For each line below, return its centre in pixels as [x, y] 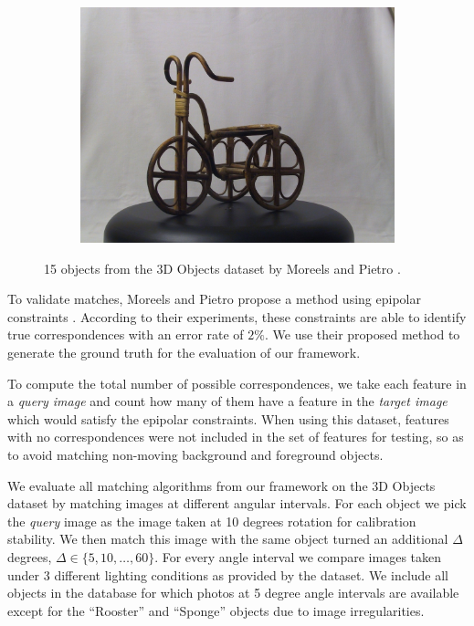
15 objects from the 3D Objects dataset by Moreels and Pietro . [222, 268]
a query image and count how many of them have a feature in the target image [227, 401]
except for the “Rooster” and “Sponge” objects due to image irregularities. [216, 610]
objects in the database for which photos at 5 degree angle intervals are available [233, 593]
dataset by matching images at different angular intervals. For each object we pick [237, 503]
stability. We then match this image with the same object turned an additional [228, 539]
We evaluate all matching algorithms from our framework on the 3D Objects [221, 485]
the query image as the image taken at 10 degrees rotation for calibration [212, 521]
